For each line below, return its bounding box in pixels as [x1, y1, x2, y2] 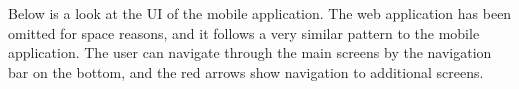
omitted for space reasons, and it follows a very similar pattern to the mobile [8, 22, 480, 43]
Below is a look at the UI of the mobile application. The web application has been [8, 3, 512, 23]
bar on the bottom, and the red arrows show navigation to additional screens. [8, 61, 484, 82]
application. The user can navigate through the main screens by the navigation [8, 42, 492, 63]
